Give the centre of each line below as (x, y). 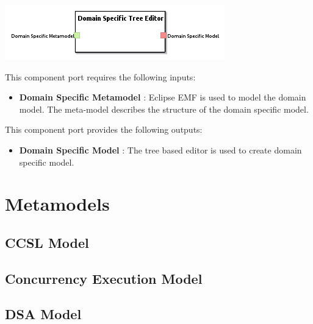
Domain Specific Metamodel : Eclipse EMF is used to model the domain (163, 97)
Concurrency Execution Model (104, 278)
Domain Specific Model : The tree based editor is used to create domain (160, 150)
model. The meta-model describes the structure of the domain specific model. (164, 109)
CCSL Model (47, 242)
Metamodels (57, 204)
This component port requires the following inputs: (100, 76)
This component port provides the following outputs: (104, 129)
